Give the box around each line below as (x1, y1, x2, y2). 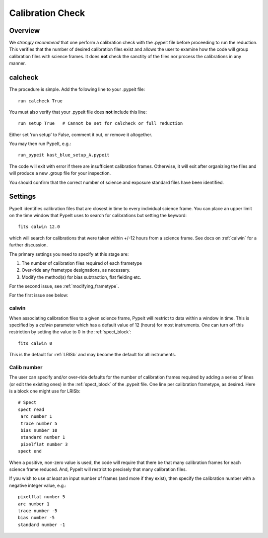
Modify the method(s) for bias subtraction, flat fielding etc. (21, 274, 141, 280)
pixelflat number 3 (20, 441, 68, 447)
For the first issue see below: (9, 292, 68, 298)
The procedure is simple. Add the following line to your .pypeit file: (9, 86, 145, 92)
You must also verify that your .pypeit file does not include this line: (9, 109, 147, 115)
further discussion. (9, 242, 48, 248)
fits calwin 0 (18, 340, 52, 346)
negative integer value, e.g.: (9, 482, 67, 488)
